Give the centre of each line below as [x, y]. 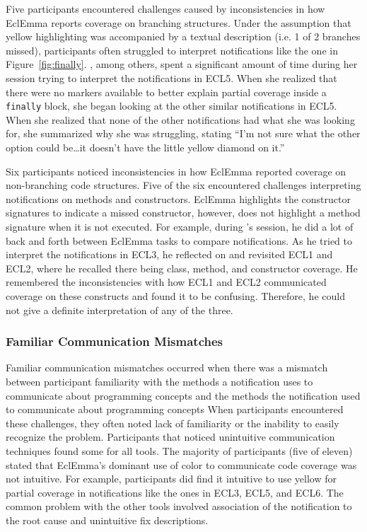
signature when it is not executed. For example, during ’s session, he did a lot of [180, 226]
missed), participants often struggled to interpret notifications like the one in [172, 50]
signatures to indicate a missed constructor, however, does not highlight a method [183, 213]
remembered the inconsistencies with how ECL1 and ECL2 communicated [166, 282]
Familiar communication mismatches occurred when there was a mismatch [167, 368]
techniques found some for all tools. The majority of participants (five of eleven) [179, 450]
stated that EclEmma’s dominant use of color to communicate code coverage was [181, 464]
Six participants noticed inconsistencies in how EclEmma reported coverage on [176, 171]
